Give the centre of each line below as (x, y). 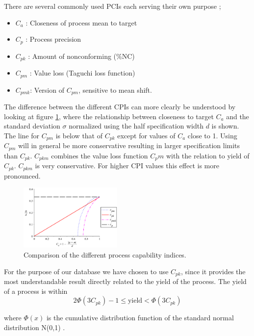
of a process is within (36, 291)
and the (238, 116)
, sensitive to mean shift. (115, 90)
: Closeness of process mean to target (81, 22)
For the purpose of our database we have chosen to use (86, 271)
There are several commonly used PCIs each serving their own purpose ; (113, 6)
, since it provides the (213, 271)
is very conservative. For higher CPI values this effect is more (127, 166)
